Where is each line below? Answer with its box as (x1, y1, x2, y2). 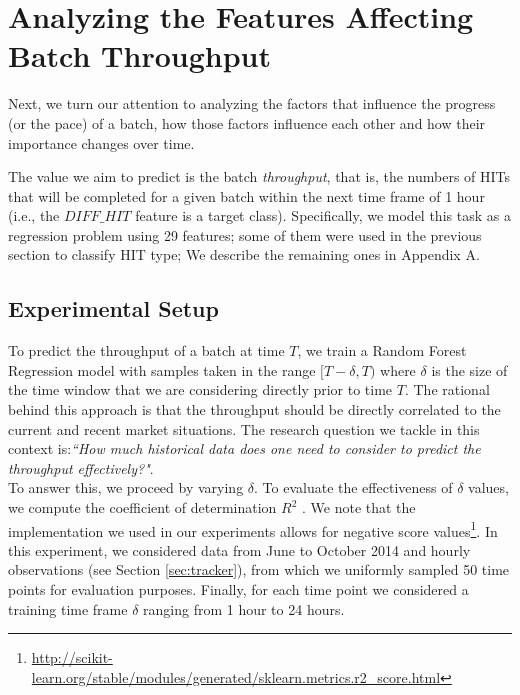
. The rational (404, 379, 490, 400)
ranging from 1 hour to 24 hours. (143, 598, 345, 619)
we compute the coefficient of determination (8, 497, 277, 518)
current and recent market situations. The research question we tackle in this (8, 418, 480, 439)
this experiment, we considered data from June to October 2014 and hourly (8, 539, 471, 560)
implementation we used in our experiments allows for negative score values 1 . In (8, 517, 498, 541)
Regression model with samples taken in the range (8, 359, 316, 380)
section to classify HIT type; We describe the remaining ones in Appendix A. (8, 244, 480, 265)
